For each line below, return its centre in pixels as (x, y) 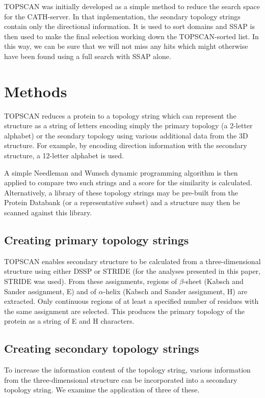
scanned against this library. (48, 212)
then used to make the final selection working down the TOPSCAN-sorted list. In (131, 36)
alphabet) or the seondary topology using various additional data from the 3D (126, 135)
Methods (36, 91)
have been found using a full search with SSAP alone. (88, 56)
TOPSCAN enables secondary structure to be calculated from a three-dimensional (132, 261)
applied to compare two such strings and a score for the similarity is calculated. (128, 182)
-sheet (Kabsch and (213, 281)
